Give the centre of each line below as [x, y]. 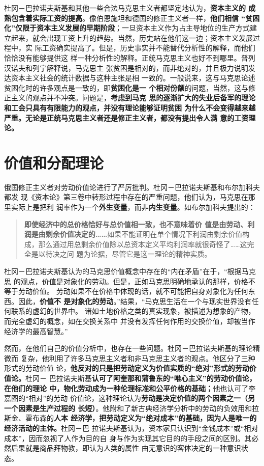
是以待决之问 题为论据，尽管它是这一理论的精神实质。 [121, 254]
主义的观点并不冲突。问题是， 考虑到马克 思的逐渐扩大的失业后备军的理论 [133, 98]
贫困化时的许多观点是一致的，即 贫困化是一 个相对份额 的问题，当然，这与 [126, 87]
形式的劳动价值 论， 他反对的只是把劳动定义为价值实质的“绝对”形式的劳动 [127, 368]
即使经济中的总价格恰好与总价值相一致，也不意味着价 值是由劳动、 [136, 224]
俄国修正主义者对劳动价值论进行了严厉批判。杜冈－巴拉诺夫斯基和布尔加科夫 [132, 187]
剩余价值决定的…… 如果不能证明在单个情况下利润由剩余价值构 [147, 234]
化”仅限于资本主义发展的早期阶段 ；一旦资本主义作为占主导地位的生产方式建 [130, 28]
